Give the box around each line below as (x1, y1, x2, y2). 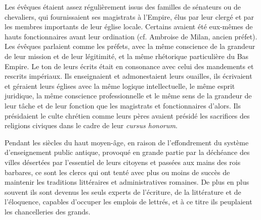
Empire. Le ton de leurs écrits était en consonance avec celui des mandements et (5, 61, 254, 71)
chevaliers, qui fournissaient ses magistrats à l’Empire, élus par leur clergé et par (5, 11, 254, 22)
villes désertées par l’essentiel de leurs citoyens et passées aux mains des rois (5, 156, 241, 167)
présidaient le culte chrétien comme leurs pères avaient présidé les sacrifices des (5, 110, 250, 121)
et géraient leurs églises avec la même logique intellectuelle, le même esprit (5, 80, 235, 91)
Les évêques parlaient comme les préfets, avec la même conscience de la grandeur (5, 41, 255, 51)
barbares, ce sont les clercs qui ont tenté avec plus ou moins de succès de (5, 167, 230, 177)
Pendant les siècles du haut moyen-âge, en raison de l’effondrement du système (5, 137, 249, 147)
